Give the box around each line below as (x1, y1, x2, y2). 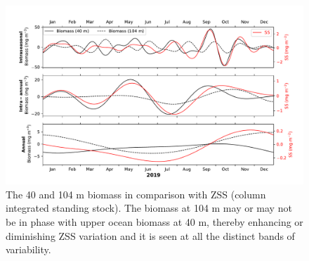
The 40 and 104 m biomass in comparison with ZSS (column (6, 186, 266, 201)
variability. (6, 242, 51, 257)
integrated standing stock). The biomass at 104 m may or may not (6, 200, 292, 215)
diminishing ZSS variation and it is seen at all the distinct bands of (6, 228, 295, 243)
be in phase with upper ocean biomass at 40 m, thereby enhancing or (6, 215, 303, 229)
